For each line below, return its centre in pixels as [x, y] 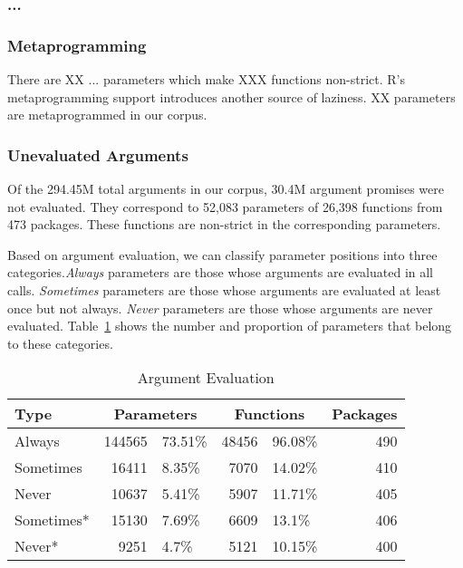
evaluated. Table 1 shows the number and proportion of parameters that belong [230, 326]
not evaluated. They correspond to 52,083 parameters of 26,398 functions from [225, 206]
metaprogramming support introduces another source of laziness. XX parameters [231, 96]
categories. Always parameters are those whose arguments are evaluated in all [221, 272]
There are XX [46, 79]
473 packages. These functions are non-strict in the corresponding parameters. [224, 224]
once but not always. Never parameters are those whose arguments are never [220, 308]
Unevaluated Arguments [98, 154]
